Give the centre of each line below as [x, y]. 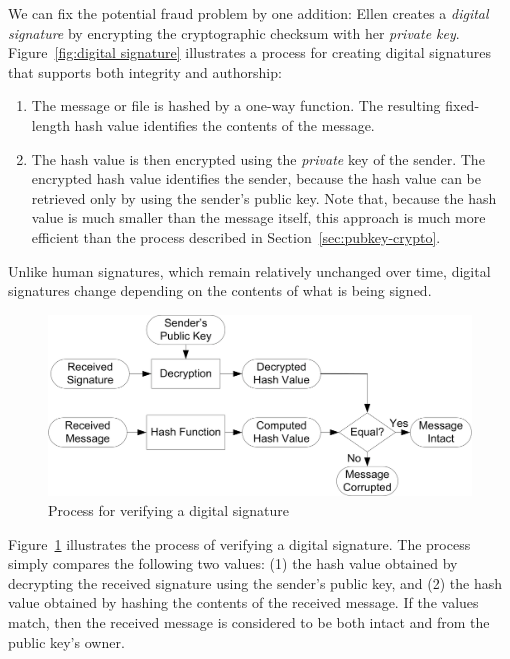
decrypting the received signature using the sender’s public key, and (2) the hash [255, 582]
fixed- [462, 105]
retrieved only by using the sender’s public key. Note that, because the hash [264, 197]
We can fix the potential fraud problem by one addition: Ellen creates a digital [248, 13]
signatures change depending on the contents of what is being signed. [220, 290]
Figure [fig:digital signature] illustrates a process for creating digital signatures [249, 52]
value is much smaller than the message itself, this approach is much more [258, 217]
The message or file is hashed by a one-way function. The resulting [236, 105]
